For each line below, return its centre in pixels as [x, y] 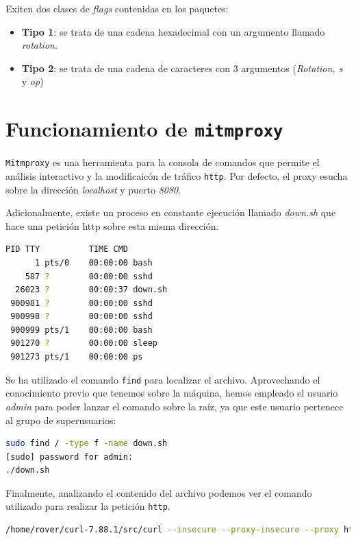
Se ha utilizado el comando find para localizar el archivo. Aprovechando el [163, 379]
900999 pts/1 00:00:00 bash [81, 330]
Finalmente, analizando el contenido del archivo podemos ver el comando [159, 492]
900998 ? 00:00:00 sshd [81, 317]
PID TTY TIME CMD [67, 249]
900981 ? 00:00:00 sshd [81, 303]
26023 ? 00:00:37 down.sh [91, 290]
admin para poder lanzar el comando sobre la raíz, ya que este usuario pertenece [175, 406]
